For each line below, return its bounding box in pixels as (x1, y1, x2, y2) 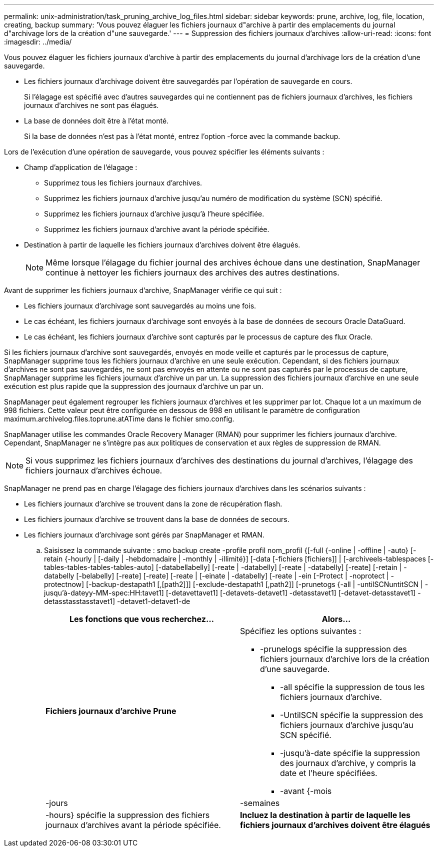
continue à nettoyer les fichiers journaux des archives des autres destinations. (45, 267, 339, 277)
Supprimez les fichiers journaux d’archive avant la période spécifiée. (44, 225, 269, 233)
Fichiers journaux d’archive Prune (45, 706, 176, 716)
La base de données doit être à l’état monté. (24, 116, 169, 125)
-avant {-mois (280, 786, 332, 796)
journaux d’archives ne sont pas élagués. (24, 101, 159, 109)
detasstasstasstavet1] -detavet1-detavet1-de (44, 597, 190, 605)
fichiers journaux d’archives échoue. (25, 465, 162, 475)
